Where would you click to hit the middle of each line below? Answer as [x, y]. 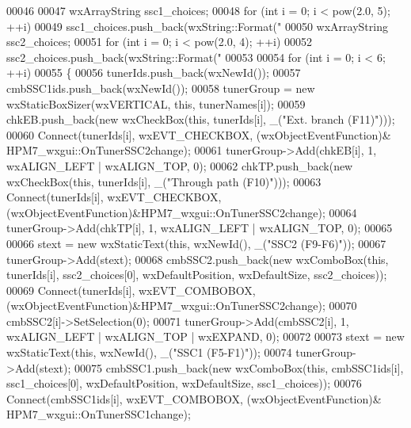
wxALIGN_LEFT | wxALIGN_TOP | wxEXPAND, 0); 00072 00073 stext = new [205, 336]
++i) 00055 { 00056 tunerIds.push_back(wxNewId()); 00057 [154, 73]
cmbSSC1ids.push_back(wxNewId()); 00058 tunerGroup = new [161, 88]
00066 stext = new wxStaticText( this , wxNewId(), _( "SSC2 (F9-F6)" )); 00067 [196, 243]
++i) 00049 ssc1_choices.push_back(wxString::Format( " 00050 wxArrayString [197, 26]
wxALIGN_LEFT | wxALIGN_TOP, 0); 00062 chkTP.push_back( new [180, 165]
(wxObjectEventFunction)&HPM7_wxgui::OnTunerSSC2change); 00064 [182, 212]
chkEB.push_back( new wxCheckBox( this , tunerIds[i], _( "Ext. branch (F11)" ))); [201, 119]
